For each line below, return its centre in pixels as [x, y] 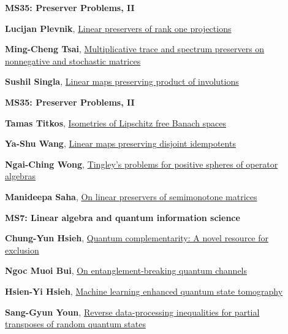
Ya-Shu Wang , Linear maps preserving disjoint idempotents [120, 143]
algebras [20, 176]
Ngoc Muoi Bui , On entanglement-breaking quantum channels [126, 270]
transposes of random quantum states [75, 324]
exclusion [22, 250]
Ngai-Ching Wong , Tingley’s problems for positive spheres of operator [142, 164]
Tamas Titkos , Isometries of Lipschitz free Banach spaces [116, 122]
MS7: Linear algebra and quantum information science [123, 217]
